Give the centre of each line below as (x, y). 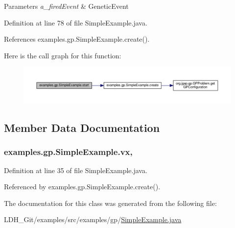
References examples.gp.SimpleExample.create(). (77, 39)
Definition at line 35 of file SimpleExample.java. (76, 170)
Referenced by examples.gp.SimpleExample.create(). (82, 187)
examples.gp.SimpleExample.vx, (68, 152)
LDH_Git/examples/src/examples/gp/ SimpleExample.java (93, 219)
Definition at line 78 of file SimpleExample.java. (76, 22)
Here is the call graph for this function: (63, 55)
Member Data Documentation (82, 127)
